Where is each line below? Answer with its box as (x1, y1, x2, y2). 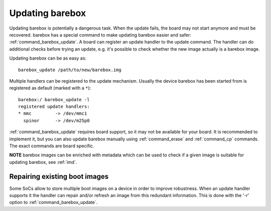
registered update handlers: (18, 104, 90, 110)
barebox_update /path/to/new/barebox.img (18, 67, 121, 73)
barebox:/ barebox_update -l (18, 97, 90, 102)
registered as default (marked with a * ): (9, 85, 91, 91)
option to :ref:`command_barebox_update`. (9, 199, 98, 205)
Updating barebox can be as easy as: (9, 55, 86, 61)
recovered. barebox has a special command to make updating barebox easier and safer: (9, 32, 192, 38)
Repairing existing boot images (9, 172, 109, 180)
